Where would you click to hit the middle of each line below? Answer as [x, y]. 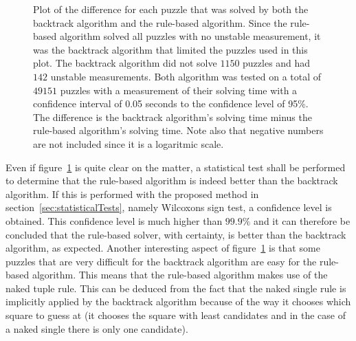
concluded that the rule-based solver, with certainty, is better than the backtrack [176, 234]
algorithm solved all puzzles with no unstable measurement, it [190, 36]
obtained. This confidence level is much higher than [114, 220]
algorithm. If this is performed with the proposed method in [132, 194]
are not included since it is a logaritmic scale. [129, 143]
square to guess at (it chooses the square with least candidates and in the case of [176, 315]
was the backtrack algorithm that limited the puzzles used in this [170, 49]
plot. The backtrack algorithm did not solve [125, 63]
